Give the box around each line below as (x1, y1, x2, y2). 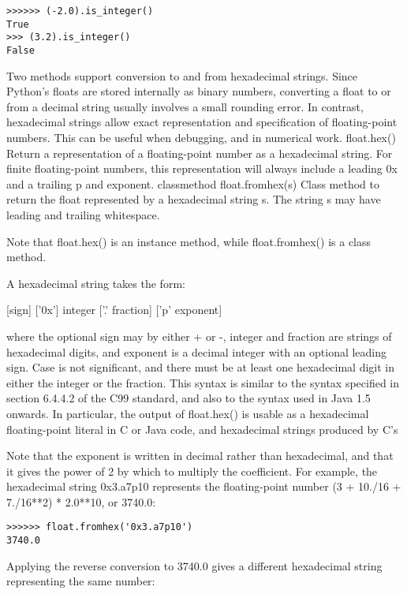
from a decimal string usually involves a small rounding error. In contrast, (6, 98, 364, 114)
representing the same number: (6, 573, 155, 589)
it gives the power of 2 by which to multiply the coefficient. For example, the (6, 462, 378, 479)
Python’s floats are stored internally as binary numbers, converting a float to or (6, 83, 391, 99)
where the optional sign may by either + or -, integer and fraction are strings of (6, 327, 392, 344)
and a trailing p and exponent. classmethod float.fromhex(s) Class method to (6, 175, 379, 192)
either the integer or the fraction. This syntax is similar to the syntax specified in (6, 374, 400, 390)
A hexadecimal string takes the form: (6, 275, 185, 291)
